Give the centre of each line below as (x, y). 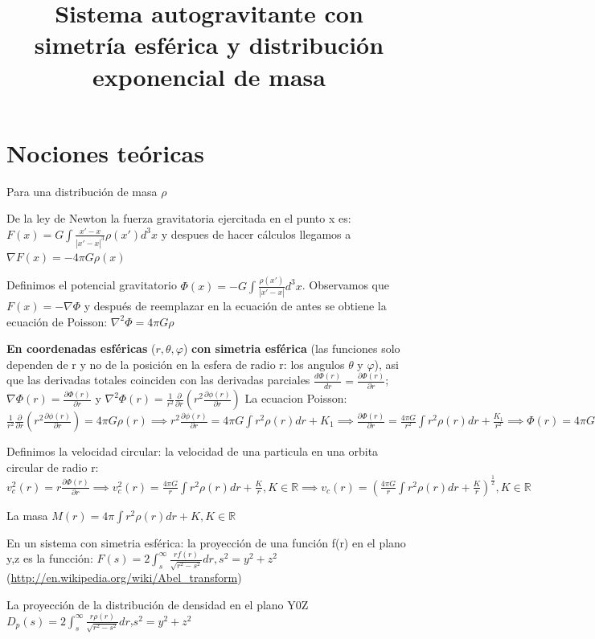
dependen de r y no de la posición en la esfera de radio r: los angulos (176, 364)
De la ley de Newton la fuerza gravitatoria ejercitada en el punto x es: (179, 218)
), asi (386, 364)
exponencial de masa (209, 76)
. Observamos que (346, 285)
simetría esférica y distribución (209, 45)
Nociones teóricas (105, 152)
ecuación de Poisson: (57, 321)
